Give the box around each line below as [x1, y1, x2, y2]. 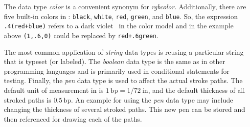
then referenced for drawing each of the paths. [4, 113, 142, 124]
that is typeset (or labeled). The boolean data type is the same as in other [4, 56, 226, 66]
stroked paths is [4, 94, 51, 105]
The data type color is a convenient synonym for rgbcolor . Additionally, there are [4, 1, 246, 11]
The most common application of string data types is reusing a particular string [4, 46, 244, 57]
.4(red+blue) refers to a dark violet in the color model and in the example [4, 21, 234, 31]
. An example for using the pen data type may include [71, 94, 233, 105]
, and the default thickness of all [148, 85, 245, 95]
